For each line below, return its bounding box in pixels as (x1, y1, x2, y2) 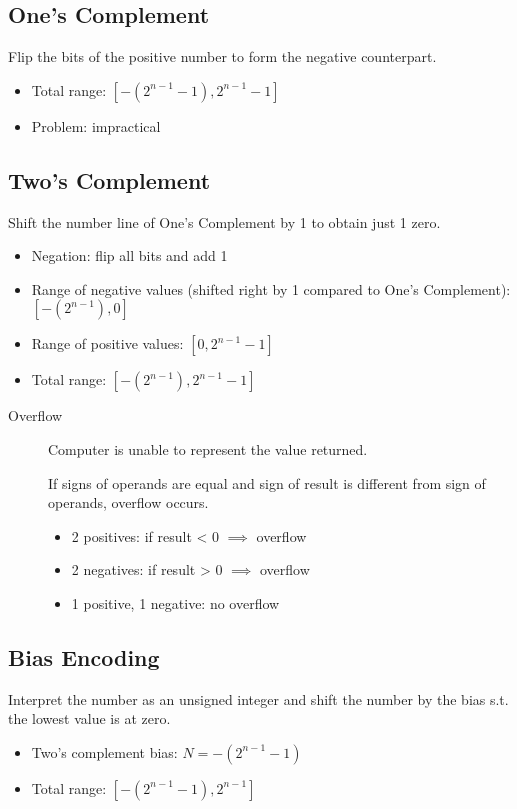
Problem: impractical (31, 115, 161, 136)
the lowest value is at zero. (8, 708, 171, 729)
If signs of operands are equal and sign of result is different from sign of (48, 472, 486, 493)
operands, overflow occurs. (48, 492, 209, 513)
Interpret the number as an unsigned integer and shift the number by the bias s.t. (8, 688, 509, 709)
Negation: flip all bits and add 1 (31, 245, 228, 266)
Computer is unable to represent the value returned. (48, 438, 368, 459)
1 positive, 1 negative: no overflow (71, 592, 280, 613)
